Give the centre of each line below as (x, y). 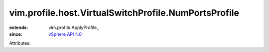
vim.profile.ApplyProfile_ (74, 27)
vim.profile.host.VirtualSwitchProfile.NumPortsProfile (124, 13)
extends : (19, 27)
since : (16, 34)
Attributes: (20, 43)
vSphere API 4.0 (65, 34)
